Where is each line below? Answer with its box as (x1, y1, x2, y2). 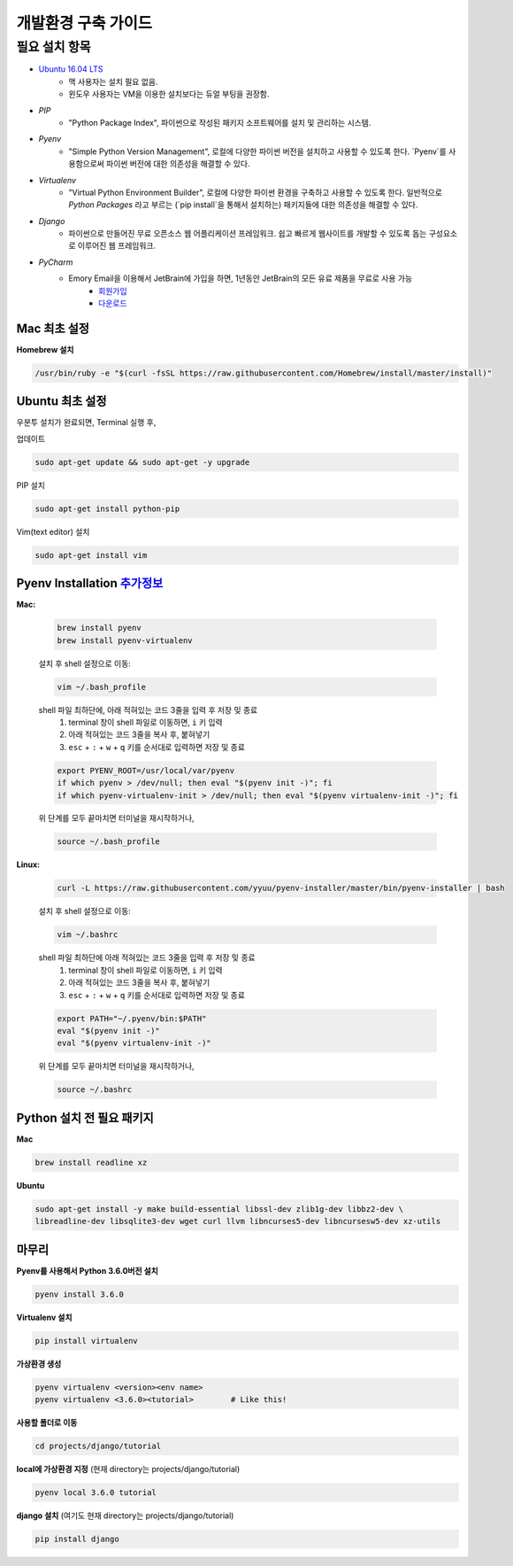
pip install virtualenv (34, 1336, 139, 1345)
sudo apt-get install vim (34, 550, 148, 560)
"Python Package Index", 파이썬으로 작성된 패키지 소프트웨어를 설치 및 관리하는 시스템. (68, 117, 371, 128)
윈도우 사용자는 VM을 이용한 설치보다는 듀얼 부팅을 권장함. (68, 89, 270, 99)
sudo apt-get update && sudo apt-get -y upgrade (34, 457, 250, 467)
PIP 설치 (16, 479, 46, 491)
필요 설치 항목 (16, 39, 92, 55)
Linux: (16, 859, 40, 870)
